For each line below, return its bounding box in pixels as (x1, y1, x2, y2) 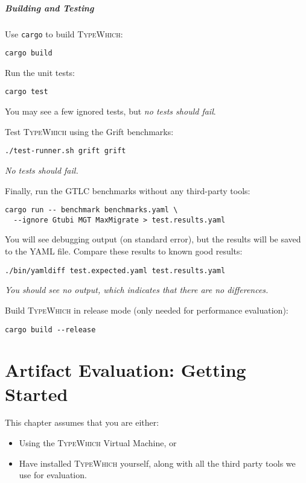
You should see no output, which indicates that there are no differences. (5, 283, 269, 296)
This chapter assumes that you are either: (5, 416, 159, 429)
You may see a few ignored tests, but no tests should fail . (5, 105, 216, 118)
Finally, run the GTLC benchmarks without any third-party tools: (5, 184, 250, 197)
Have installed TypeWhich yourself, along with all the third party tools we (19, 456, 296, 469)
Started (5, 381, 68, 406)
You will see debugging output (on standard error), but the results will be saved (5, 233, 301, 245)
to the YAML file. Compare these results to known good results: (5, 245, 243, 257)
